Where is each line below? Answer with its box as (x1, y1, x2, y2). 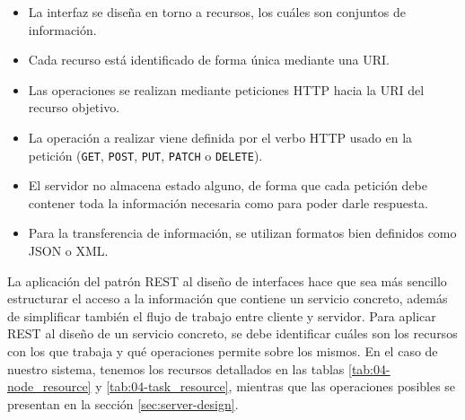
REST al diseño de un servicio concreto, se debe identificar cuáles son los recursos (7, 324, 458, 343)
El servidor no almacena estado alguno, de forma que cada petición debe (28, 176, 427, 195)
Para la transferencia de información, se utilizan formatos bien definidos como (28, 223, 457, 242)
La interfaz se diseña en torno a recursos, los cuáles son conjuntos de (28, 3, 406, 21)
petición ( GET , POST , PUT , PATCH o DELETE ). (28, 145, 263, 164)
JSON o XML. (28, 241, 109, 259)
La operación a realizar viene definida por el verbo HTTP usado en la (28, 127, 413, 146)
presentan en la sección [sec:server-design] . (7, 394, 239, 413)
